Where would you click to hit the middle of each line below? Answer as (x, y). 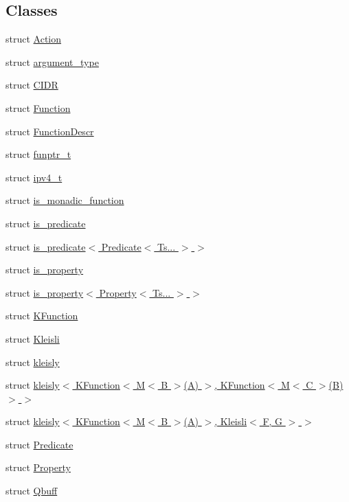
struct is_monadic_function (65, 200)
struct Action (34, 39)
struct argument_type (52, 61)
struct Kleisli (33, 338)
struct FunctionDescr (50, 131)
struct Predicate (40, 444)
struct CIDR (32, 85)
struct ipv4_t (34, 177)
